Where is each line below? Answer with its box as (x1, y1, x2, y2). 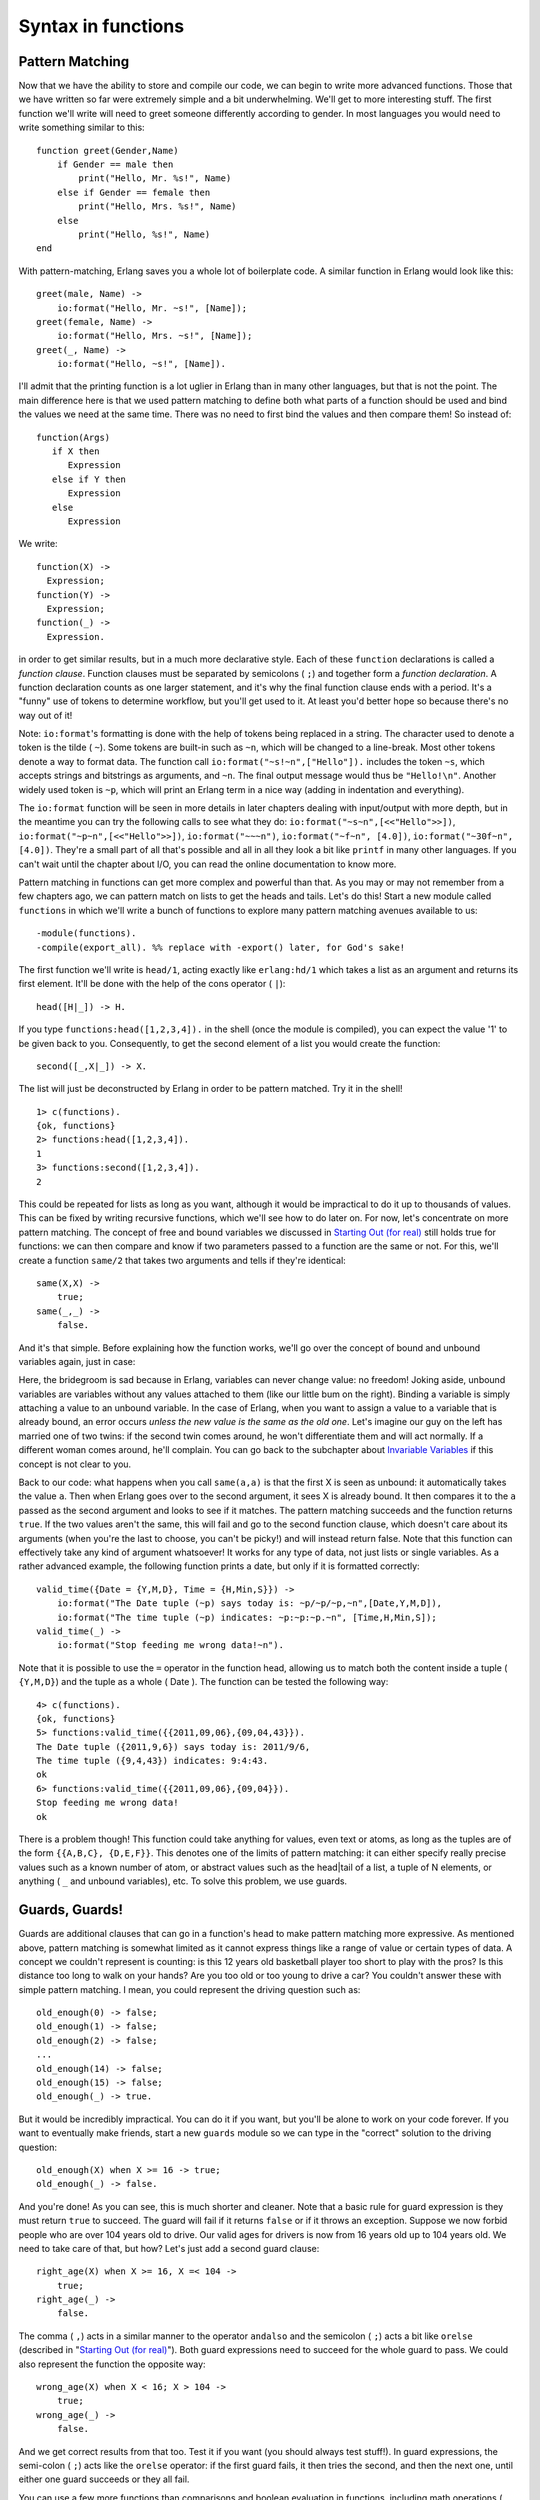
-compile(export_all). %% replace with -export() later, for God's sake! (36, 941, 406, 953)
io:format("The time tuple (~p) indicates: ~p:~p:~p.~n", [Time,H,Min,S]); (56, 1611, 437, 1623)
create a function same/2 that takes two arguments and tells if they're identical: (18, 1254, 347, 1266)
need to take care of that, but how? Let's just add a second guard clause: (18, 2242, 320, 2254)
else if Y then (51, 473, 127, 485)
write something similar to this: (18, 121, 145, 134)
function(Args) (36, 431, 111, 443)
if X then (51, 446, 100, 457)
